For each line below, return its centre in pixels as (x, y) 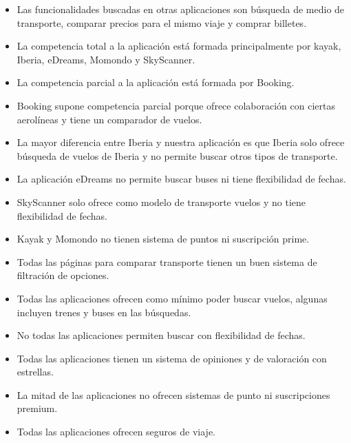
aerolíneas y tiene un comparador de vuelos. (109, 119)
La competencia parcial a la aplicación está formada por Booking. (156, 82)
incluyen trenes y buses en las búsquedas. (104, 312)
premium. (37, 408)
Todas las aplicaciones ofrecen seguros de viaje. (116, 432)
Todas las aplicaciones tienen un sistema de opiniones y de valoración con (172, 358)
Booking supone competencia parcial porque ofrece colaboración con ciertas (176, 105)
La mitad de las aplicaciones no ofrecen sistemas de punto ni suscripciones (173, 394)
